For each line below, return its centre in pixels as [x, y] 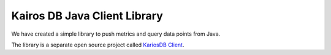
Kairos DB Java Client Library [87, 16]
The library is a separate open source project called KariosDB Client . [98, 45]
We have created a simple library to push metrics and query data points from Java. [116, 34]
